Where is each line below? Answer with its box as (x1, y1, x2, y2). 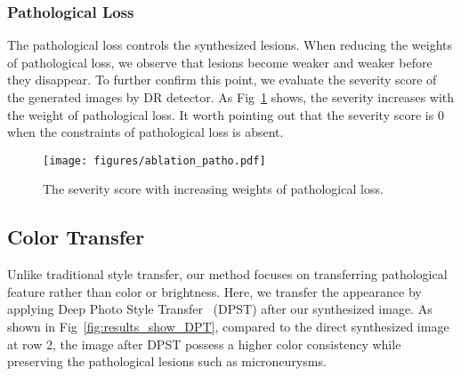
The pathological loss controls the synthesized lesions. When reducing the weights (7, 36, 452, 54)
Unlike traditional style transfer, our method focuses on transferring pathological (7, 265, 448, 284)
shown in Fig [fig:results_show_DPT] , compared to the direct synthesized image (7, 317, 449, 336)
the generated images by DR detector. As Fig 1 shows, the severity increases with (7, 88, 455, 106)
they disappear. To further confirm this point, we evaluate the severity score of (7, 70, 437, 89)
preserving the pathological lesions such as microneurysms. (7, 352, 327, 371)
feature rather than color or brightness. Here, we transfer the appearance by (7, 282, 422, 300)
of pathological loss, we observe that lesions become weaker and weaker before (7, 52, 433, 71)
